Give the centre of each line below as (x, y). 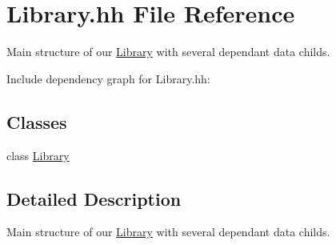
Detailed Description (94, 198)
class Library (38, 155)
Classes (37, 121)
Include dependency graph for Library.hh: (108, 78)
